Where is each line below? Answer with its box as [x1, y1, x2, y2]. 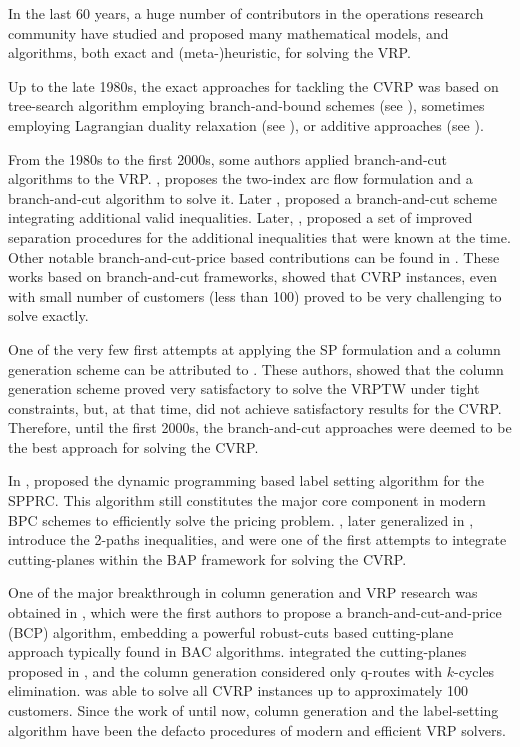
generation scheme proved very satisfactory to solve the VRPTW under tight [8, 378, 480, 399]
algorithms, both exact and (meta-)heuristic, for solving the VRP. [8, 42, 411, 63]
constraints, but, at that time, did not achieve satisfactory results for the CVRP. [8, 397, 502, 418]
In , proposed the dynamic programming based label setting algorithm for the [8, 470, 485, 491]
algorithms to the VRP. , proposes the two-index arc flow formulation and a [8, 168, 473, 189]
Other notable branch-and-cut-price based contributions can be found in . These [8, 246, 500, 267]
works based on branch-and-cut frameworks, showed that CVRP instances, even [8, 266, 498, 287]
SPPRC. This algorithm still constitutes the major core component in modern [8, 490, 486, 511]
